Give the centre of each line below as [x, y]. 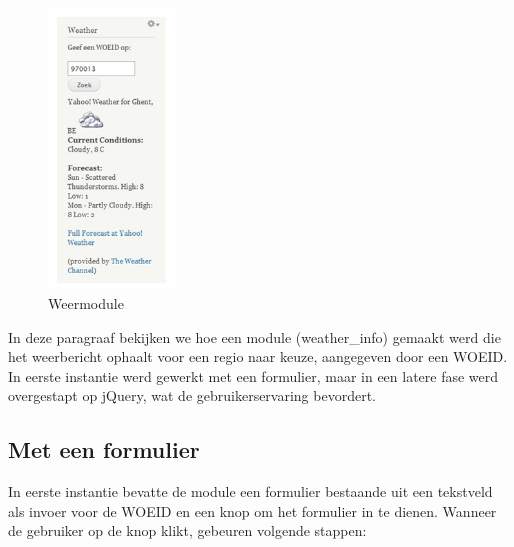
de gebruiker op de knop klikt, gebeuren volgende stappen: [187, 530]
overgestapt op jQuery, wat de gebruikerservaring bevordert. [192, 395]
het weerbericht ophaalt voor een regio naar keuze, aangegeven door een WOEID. [258, 356]
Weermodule [86, 302]
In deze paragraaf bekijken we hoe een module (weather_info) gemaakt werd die [254, 336]
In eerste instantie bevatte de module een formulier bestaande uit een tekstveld [250, 491]
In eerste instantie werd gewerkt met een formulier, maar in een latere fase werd [253, 375]
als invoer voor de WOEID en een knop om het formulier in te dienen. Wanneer [252, 510]
